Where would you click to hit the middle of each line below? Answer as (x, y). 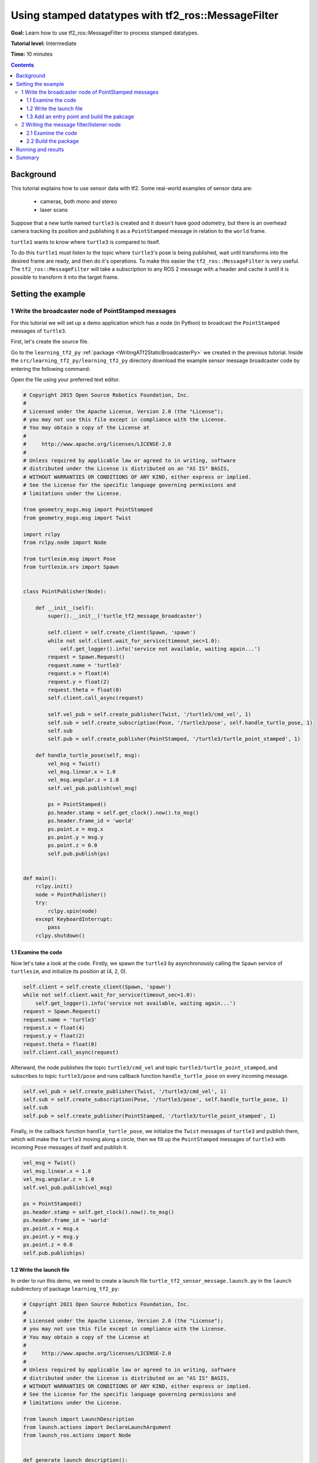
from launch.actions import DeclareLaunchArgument (97, 1427)
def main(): (40, 878)
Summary (28, 157)
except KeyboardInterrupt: (74, 919)
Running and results (40, 149)
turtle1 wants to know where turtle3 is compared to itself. (86, 242)
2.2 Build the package (53, 141)
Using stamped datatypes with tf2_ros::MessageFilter (145, 15)
